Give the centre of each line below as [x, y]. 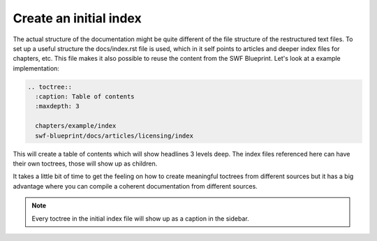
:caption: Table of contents [85, 97]
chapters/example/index [76, 126]
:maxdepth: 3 [57, 106]
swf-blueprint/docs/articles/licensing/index [114, 136]
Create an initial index [77, 18]
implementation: [36, 68]
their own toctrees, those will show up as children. [85, 163]
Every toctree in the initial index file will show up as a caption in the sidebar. [140, 218]
